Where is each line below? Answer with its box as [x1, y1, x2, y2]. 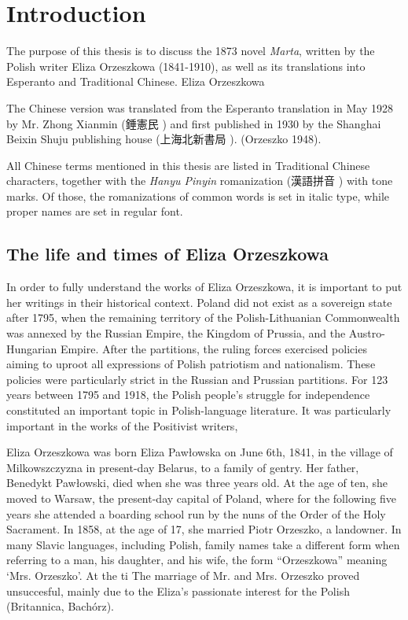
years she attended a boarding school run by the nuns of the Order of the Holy [6, 505, 386, 522]
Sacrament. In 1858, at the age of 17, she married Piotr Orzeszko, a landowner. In [6, 521, 402, 537]
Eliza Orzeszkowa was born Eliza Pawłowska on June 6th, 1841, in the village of [6, 444, 393, 460]
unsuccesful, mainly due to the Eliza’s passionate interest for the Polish [6, 582, 350, 599]
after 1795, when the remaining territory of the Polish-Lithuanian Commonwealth [6, 309, 400, 326]
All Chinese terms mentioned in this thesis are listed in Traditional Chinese [6, 157, 370, 173]
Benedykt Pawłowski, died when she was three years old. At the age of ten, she [6, 474, 388, 491]
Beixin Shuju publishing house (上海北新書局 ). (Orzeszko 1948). [6, 131, 322, 147]
